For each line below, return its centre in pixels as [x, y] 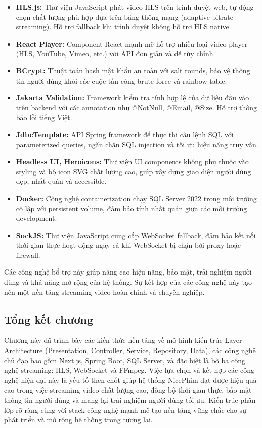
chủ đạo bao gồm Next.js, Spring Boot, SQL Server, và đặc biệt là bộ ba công [125, 360]
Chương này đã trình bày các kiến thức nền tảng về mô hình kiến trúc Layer [123, 340]
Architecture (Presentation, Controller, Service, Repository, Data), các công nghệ [130, 350]
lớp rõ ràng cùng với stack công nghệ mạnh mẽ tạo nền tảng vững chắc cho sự [125, 410]
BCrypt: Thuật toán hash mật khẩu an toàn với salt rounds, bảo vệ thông [133, 70]
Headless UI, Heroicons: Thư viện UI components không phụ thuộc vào [132, 161]
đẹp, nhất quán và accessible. [61, 181]
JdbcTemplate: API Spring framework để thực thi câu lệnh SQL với [125, 134]
